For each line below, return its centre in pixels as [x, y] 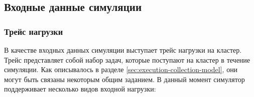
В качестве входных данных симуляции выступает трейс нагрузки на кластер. [123, 50]
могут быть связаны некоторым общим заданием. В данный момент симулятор [124, 79]
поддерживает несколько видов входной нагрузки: [80, 89]
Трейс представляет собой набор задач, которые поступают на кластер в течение [127, 59]
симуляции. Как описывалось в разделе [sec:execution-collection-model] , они [121, 69]
